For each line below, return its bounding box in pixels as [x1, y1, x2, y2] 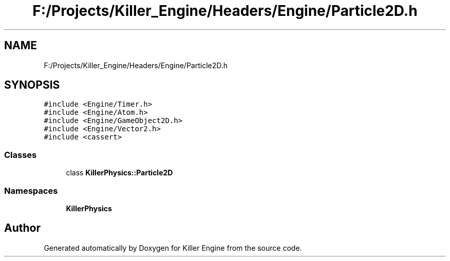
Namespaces [4, 185, 58, 196]
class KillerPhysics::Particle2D [66, 168, 173, 177]
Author [4, 222, 41, 235]
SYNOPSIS [4, 78, 60, 92]
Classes [4, 149, 37, 160]
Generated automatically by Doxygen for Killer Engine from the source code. [44, 243, 302, 252]
